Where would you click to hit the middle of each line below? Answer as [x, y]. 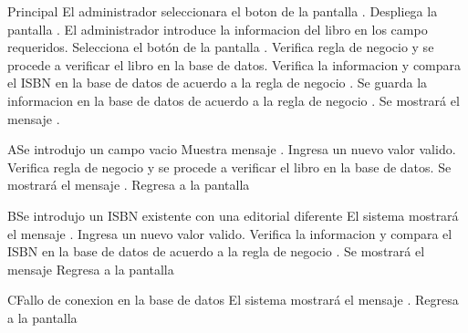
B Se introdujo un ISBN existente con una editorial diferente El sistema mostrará [233, 215]
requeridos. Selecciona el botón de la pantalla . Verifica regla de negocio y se [221, 47]
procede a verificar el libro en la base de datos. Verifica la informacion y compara [234, 64]
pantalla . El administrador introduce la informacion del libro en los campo [218, 29]
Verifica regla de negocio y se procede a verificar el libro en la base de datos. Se [229, 166]
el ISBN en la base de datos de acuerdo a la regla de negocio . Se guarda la [218, 83]
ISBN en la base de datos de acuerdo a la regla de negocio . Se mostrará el [216, 251]
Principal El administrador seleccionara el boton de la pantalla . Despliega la [223, 11]
